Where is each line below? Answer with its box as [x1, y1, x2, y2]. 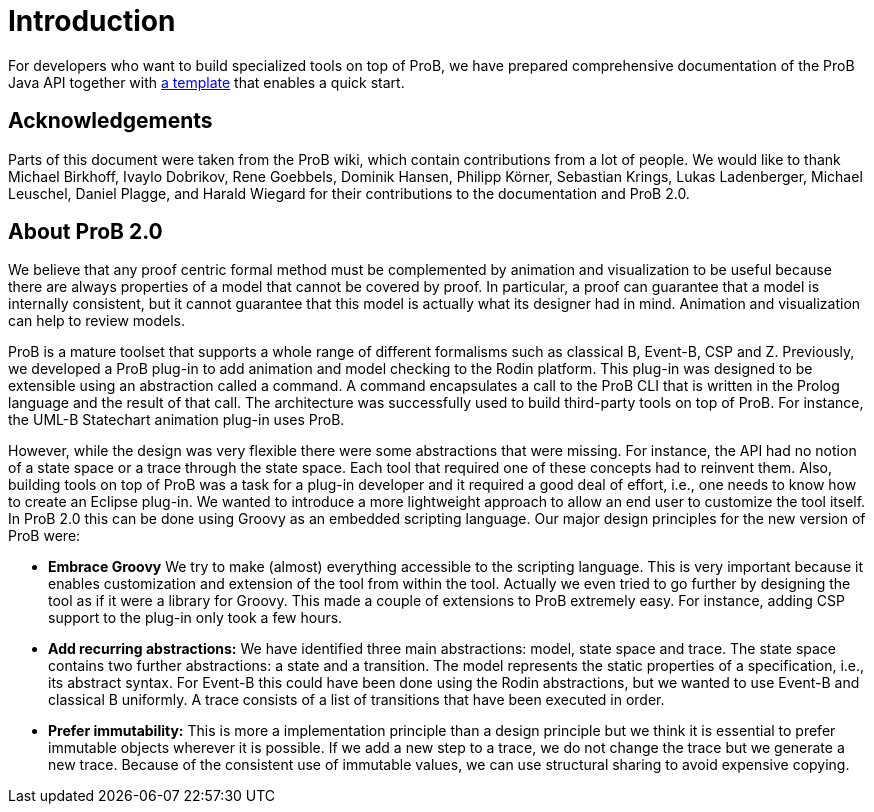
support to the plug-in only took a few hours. [48, 609, 343, 627]
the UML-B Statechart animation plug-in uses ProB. [8, 411, 345, 429]
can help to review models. [8, 312, 186, 330]
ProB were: [8, 527, 81, 545]
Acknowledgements [8, 108, 213, 134]
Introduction [8, 4, 176, 38]
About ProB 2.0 [8, 219, 163, 245]
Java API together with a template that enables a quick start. [8, 73, 405, 91]
